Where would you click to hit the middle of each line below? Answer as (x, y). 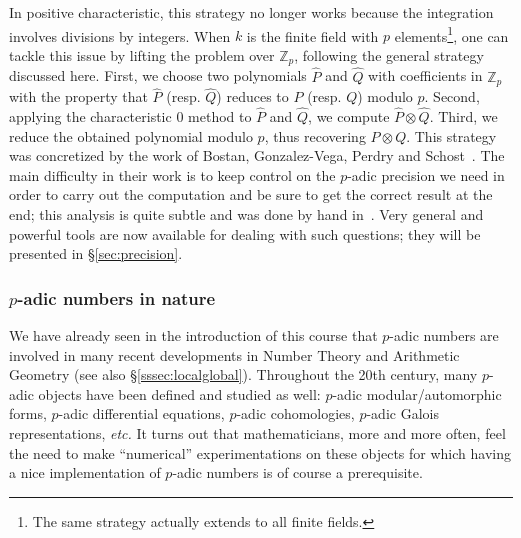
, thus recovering (315, 135)
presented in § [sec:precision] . (96, 253)
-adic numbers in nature (116, 297)
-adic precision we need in (426, 174)
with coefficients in (425, 75)
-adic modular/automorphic (417, 393)
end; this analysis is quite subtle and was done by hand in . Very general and (246, 213)
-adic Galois (402, 413)
